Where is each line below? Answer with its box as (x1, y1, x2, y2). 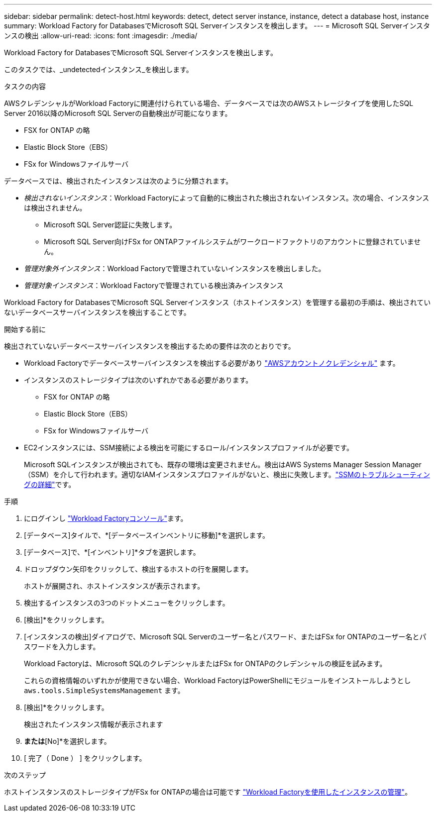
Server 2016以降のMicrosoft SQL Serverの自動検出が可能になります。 (4, 109, 232, 117)
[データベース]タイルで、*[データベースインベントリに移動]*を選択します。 (24, 531, 270, 539)
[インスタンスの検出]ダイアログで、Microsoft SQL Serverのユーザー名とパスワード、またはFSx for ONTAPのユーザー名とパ (24, 632, 427, 641)
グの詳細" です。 (24, 480, 76, 489)
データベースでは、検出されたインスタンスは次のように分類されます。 (4, 177, 233, 185)
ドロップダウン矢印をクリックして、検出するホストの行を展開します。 (24, 565, 253, 573)
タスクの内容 (4, 82, 46, 91)
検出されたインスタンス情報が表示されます (24, 720, 163, 728)
